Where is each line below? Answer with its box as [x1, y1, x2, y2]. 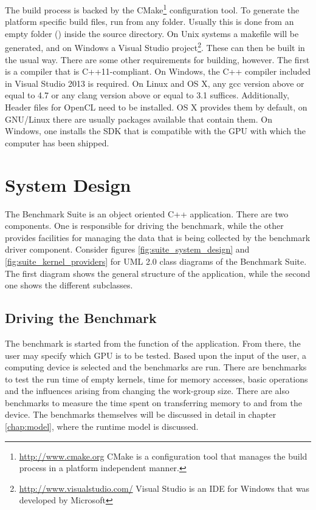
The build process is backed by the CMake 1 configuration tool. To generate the [5, 2, 300, 16]
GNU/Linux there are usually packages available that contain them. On [5, 112, 272, 125]
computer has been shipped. [5, 136, 109, 149]
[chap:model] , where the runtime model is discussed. [5, 420, 199, 433]
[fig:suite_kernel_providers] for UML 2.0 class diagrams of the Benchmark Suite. [5, 254, 307, 267]
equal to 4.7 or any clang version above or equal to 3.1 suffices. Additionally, [5, 89, 289, 101]
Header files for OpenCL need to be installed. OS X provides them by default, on [5, 101, 307, 114]
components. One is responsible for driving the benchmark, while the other [5, 219, 284, 232]
